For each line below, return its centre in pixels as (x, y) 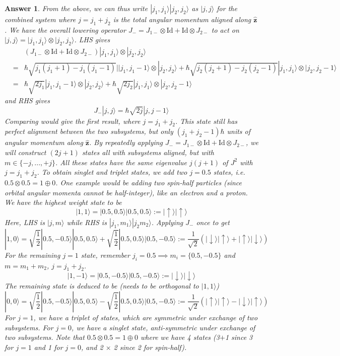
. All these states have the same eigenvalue (121, 162)
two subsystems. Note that (45, 337)
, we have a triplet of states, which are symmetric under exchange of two (146, 317)
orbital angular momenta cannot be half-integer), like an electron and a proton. (126, 192)
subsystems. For (29, 327)
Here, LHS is (25, 222)
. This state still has (206, 121)
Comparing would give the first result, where (73, 121)
